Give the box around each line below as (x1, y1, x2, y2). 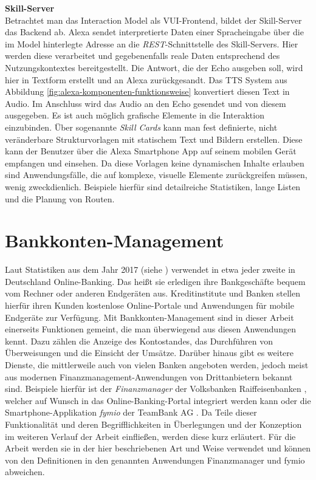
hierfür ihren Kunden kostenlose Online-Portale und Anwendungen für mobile (5, 299, 294, 311)
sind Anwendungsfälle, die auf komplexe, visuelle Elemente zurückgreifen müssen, (5, 168, 307, 181)
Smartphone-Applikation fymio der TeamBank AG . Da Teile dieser (5, 406, 257, 419)
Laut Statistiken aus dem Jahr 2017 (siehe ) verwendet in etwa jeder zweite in (5, 263, 295, 276)
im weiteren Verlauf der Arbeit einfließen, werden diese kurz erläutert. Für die (5, 430, 296, 442)
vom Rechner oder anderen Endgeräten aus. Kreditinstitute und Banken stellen (5, 287, 300, 300)
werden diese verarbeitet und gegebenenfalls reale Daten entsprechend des (5, 49, 280, 62)
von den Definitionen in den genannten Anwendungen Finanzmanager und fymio (5, 453, 305, 466)
